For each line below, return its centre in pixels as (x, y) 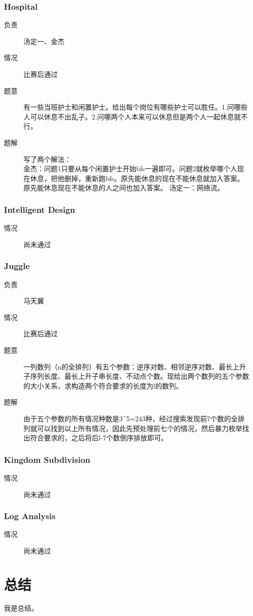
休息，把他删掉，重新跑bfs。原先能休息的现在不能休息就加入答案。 (137, 178)
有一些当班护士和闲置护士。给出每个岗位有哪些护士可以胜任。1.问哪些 (136, 107)
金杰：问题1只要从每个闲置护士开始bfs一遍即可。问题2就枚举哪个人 (130, 169)
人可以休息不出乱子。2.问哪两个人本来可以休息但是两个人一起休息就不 (136, 116)
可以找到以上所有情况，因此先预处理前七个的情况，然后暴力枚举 (139, 428)
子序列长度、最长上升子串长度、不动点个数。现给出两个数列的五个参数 (136, 376)
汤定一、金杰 (44, 41)
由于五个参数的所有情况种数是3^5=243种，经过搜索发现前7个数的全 (131, 418)
